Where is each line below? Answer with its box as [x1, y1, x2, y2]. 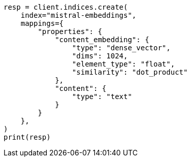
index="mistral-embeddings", [20, 11, 137, 19]
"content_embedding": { [55, 36, 149, 44]
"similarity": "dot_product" [72, 68, 188, 76]
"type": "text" [72, 92, 132, 101]
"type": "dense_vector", [72, 44, 171, 52]
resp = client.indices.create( [4, 3, 128, 11]
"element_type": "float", [72, 60, 175, 68]
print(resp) [4, 133, 51, 141]
